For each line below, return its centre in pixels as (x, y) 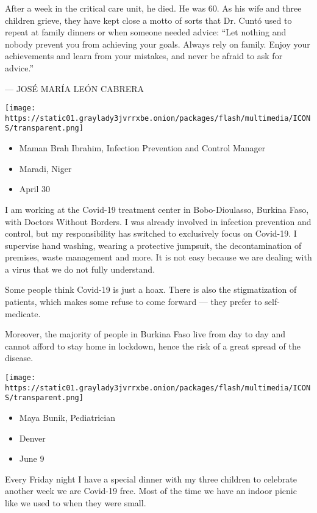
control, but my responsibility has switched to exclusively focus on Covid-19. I (151, 233)
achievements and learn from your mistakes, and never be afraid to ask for (144, 56)
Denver (32, 438)
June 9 (32, 458)
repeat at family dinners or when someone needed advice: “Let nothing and (146, 32)
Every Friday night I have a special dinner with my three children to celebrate (151, 479)
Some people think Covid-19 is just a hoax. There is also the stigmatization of (151, 289)
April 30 (35, 189)
